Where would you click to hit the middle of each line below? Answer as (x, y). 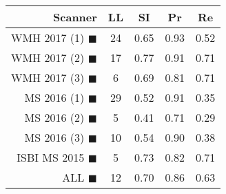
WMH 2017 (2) (48, 57)
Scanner (75, 17)
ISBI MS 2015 (51, 157)
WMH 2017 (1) (48, 37)
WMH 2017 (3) (48, 77)
